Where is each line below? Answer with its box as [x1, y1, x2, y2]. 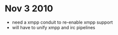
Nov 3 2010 [5, 3, 53, 14]
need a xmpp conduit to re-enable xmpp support [12, 19, 113, 25]
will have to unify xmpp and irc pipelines [12, 24, 95, 30]
